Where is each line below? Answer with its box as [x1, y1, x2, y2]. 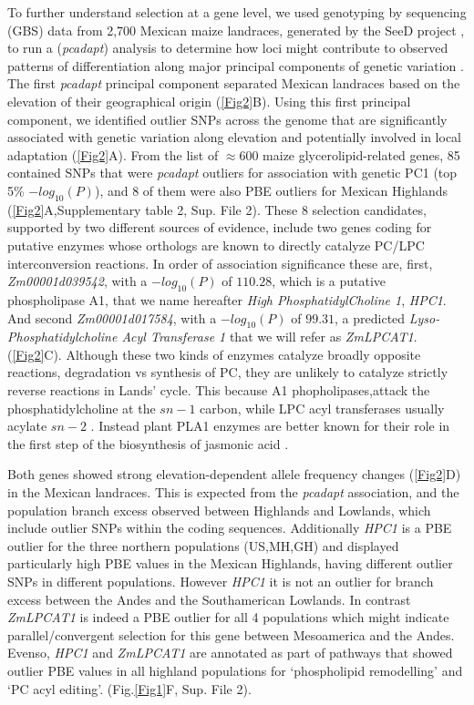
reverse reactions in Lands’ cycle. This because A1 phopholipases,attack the [7, 381, 430, 400]
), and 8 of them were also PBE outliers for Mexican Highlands [94, 180, 448, 199]
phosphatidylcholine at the [7, 398, 156, 417]
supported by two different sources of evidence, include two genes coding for [7, 218, 432, 237]
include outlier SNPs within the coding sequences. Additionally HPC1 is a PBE [7, 518, 452, 537]
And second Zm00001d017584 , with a [7, 308, 217, 327]
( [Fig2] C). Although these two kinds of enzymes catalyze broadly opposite [7, 344, 421, 363]
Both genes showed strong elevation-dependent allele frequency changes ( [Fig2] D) [7, 465, 461, 484]
